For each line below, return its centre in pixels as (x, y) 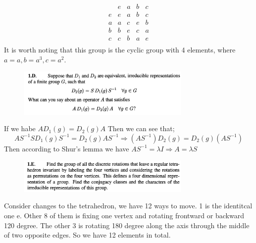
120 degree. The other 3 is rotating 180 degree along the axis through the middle (127, 225)
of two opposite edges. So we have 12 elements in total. (87, 235)
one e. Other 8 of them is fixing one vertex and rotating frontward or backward (124, 215)
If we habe (20, 128)
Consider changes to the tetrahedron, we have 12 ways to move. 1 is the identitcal (128, 206)
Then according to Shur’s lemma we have (67, 148)
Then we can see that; (141, 128)
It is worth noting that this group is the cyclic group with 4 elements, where (120, 50)
